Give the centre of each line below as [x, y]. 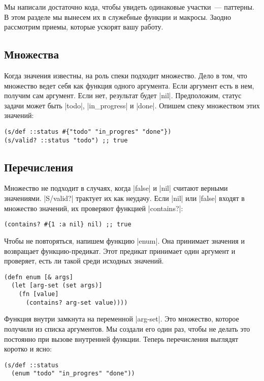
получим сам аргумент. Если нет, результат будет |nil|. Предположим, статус [123, 95]
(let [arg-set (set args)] [57, 286]
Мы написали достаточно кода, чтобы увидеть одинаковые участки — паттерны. [129, 7]
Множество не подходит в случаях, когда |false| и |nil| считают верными [116, 188]
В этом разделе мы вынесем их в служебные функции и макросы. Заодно [118, 17]
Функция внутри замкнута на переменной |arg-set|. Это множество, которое [122, 319]
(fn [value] [39, 294]
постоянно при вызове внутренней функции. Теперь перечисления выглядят [121, 339]
